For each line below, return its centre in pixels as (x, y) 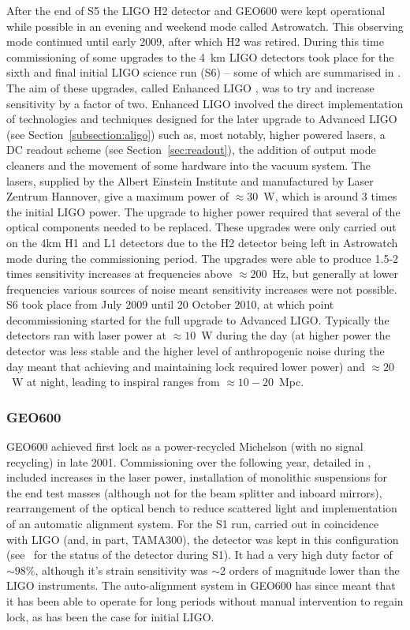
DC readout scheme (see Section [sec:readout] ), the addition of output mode (191, 150)
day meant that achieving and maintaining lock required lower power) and (186, 366)
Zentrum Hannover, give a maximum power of (118, 196)
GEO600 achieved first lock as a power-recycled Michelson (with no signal (185, 446)
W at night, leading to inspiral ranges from (116, 382)
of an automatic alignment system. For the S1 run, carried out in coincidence (193, 524)
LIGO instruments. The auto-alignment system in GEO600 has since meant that (201, 585)
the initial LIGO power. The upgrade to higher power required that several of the (203, 211)
